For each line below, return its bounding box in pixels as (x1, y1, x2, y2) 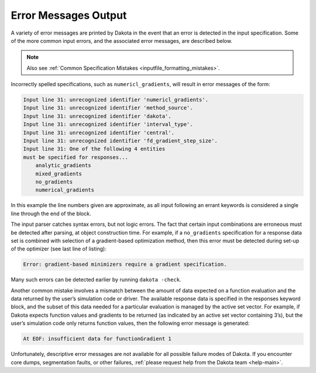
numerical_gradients (35, 186, 95, 194)
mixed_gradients (35, 170, 82, 177)
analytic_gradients (35, 162, 92, 169)
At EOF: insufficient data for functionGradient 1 (23, 335, 172, 343)
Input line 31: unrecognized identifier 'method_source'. (23, 104, 193, 111)
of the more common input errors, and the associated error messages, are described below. (11, 37, 232, 44)
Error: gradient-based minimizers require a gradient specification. (23, 261, 227, 268)
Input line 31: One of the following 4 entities (23, 145, 166, 152)
